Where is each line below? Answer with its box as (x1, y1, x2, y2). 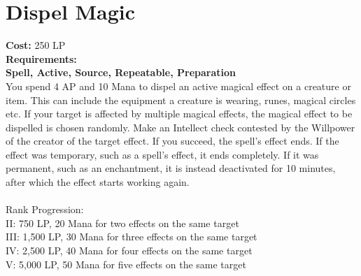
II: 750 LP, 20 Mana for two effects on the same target (6, 215, 239, 230)
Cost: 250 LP (6, 38, 66, 52)
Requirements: (6, 51, 77, 66)
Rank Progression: (6, 202, 84, 217)
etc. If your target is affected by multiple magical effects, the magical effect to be (6, 106, 353, 121)
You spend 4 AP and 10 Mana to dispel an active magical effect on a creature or (6, 78, 351, 93)
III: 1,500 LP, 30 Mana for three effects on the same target (6, 229, 257, 244)
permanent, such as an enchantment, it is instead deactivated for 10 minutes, (6, 161, 336, 175)
